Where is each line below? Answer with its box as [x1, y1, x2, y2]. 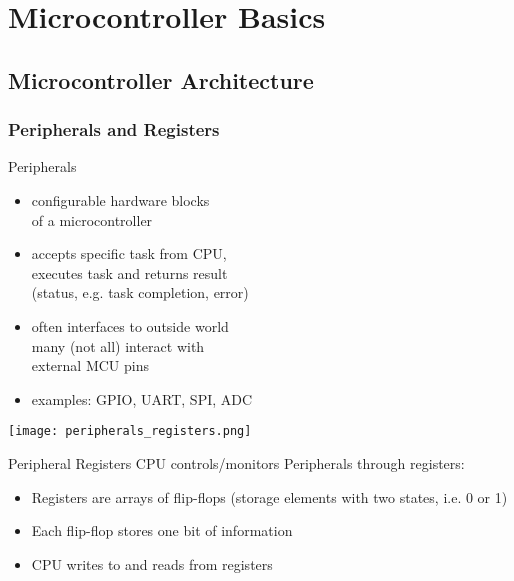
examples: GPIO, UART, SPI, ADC [31, 388, 253, 409]
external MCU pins [31, 355, 149, 376]
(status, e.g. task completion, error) [31, 282, 249, 303]
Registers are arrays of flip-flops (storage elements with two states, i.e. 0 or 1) [31, 486, 508, 507]
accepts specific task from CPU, [31, 243, 227, 264]
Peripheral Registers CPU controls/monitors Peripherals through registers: [8, 452, 465, 473]
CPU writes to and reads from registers [31, 553, 273, 574]
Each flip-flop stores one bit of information [31, 520, 293, 541]
